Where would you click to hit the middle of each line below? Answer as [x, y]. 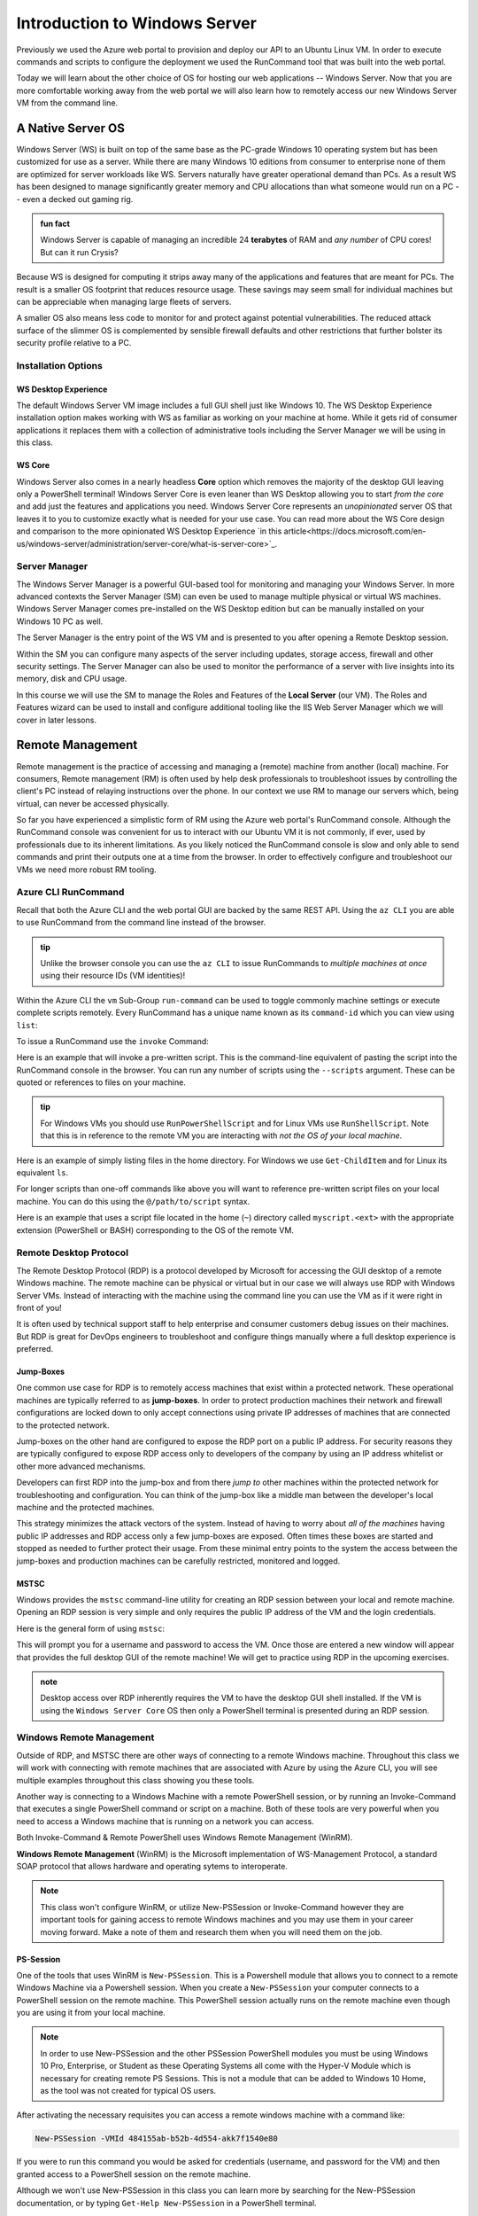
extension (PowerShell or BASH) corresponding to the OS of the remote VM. [155, 1230]
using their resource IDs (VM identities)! [113, 976]
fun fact [55, 223]
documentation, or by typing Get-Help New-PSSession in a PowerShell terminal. [167, 2203]
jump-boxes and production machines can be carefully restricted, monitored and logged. [178, 1561]
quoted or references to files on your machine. [101, 1082]
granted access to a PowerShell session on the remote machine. [134, 2174]
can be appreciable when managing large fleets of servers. [124, 301]
